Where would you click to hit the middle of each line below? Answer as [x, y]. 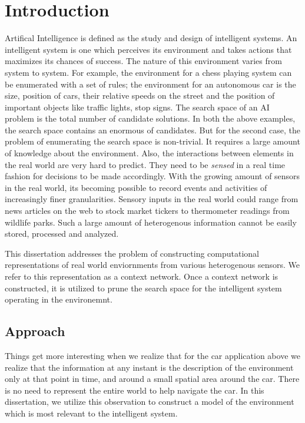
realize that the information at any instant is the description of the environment [149, 367]
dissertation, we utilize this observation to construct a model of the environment [150, 402]
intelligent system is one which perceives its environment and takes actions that [148, 49]
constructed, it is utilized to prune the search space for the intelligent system [143, 288]
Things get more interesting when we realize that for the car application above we [152, 355]
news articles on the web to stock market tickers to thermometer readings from [147, 211]
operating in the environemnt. [59, 299]
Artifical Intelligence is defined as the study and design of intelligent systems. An [151, 38]
